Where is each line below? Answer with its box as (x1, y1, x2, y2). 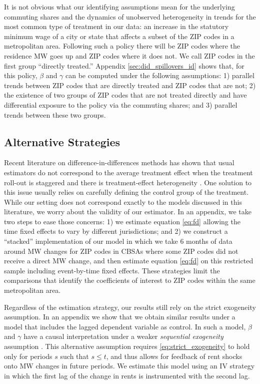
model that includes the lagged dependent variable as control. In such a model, (4, 321, 246, 331)
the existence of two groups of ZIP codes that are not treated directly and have (4, 90, 247, 100)
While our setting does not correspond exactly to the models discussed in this (4, 196, 242, 207)
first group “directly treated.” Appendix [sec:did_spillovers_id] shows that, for (4, 60, 244, 71)
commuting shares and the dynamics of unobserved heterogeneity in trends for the (4, 11, 256, 22)
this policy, (4, 70, 37, 81)
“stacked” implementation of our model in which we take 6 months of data (4, 236, 232, 246)
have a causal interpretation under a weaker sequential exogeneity (23, 331, 223, 341)
